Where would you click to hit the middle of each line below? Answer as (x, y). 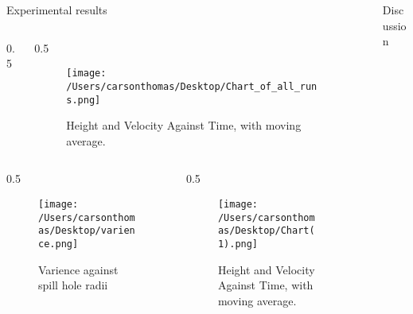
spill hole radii (73, 285)
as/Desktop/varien (87, 231)
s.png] (84, 100)
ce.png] (58, 244)
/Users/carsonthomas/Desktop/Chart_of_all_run (192, 86)
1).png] (238, 244)
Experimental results (57, 10)
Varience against (78, 269)
